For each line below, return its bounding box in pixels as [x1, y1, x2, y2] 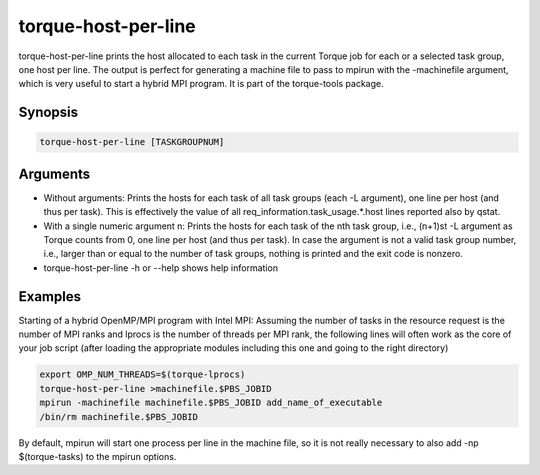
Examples [18, 288, 82, 305]
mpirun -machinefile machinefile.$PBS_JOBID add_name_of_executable [39, 397, 383, 409]
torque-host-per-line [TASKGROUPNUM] [39, 136, 225, 148]
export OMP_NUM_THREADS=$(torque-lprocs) [39, 369, 246, 380]
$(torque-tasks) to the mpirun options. [18, 451, 177, 462]
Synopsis [18, 104, 79, 121]
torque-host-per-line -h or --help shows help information [43, 261, 279, 274]
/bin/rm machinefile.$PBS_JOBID [39, 411, 199, 422]
